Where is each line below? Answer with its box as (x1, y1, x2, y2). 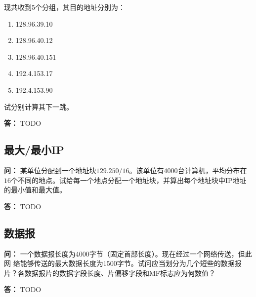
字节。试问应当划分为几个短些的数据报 (117, 258, 242, 268)
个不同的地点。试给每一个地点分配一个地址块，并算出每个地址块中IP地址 (11, 175, 247, 185)
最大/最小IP (4, 142, 64, 157)
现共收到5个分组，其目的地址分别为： (4, 2, 125, 12)
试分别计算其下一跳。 (4, 101, 73, 111)
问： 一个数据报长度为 (4, 248, 76, 259)
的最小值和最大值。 (4, 185, 66, 195)
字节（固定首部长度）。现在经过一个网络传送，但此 (89, 248, 252, 259)
